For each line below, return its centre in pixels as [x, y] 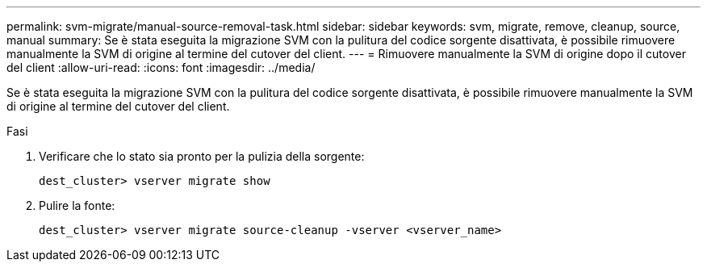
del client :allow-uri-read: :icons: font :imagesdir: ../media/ [161, 67]
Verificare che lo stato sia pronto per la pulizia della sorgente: [202, 156]
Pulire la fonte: [77, 205]
